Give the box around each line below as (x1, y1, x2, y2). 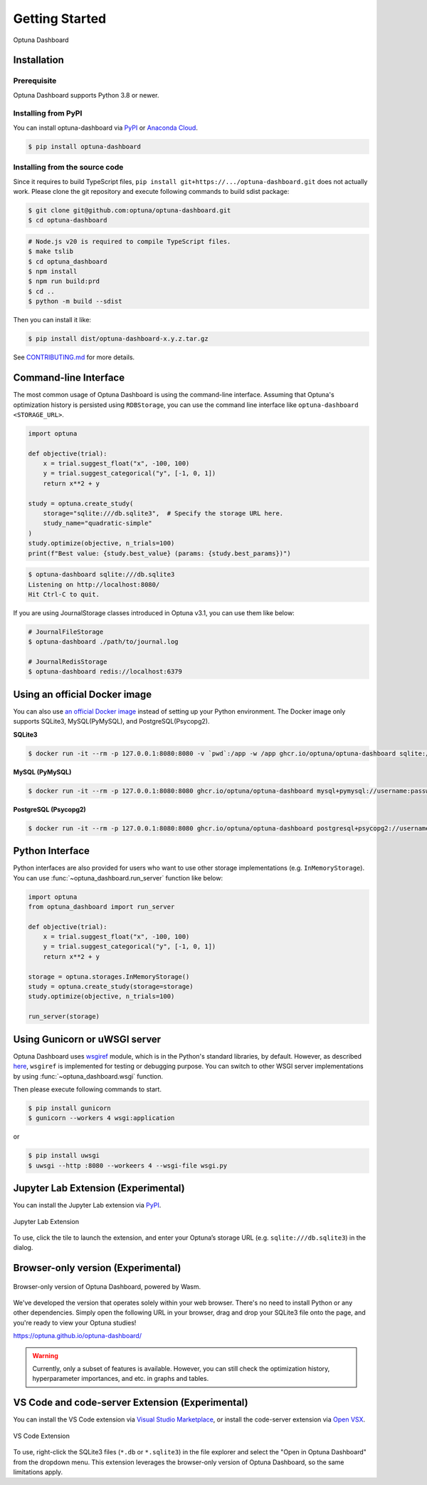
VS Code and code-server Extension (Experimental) (13, 1397, 248, 1409)
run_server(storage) (28, 1012, 100, 1021)
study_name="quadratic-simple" (43, 519, 152, 528)
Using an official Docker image (13, 688, 152, 700)
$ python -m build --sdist (28, 297, 122, 306)
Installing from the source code (13, 163, 124, 173)
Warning (32, 1351, 58, 1360)
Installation (13, 54, 64, 66)
